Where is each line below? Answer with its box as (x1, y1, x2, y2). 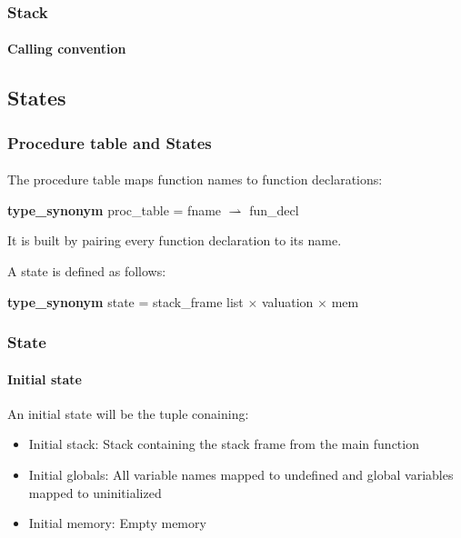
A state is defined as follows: (7, 262, 166, 281)
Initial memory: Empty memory (28, 513, 206, 533)
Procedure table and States (7, 131, 212, 154)
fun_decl (249, 200, 299, 219)
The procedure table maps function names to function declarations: (7, 170, 383, 189)
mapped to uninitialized (28, 483, 162, 502)
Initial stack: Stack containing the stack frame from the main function (28, 434, 419, 453)
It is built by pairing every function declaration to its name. (7, 231, 342, 250)
